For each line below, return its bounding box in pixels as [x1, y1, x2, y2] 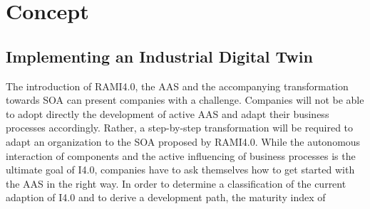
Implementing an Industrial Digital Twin [6, 45, 313, 67]
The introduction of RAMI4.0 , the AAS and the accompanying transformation [6, 78, 349, 93]
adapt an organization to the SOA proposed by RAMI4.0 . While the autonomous [6, 134, 361, 149]
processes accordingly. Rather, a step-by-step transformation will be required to [6, 120, 354, 135]
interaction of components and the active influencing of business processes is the [6, 148, 356, 163]
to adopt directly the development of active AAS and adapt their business [6, 106, 329, 121]
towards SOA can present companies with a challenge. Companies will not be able [6, 92, 364, 107]
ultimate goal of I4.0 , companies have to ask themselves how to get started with [6, 162, 355, 177]
